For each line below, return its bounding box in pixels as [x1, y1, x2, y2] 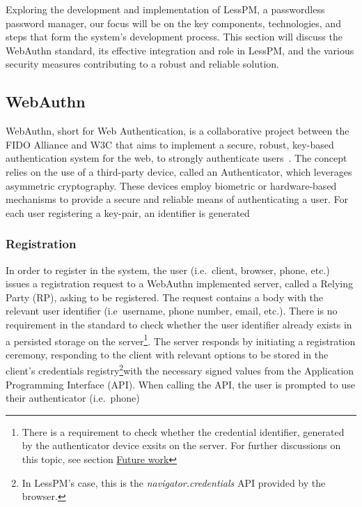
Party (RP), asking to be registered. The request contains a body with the [6, 289, 324, 304]
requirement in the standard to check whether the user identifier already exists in [6, 317, 352, 331]
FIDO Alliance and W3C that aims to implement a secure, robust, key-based [6, 137, 334, 151]
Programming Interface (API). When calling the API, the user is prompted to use [6, 377, 355, 391]
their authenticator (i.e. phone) [6, 391, 140, 405]
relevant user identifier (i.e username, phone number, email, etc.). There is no [6, 303, 338, 318]
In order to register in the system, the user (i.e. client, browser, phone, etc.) [6, 262, 330, 277]
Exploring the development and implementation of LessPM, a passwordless [6, 2, 325, 16]
